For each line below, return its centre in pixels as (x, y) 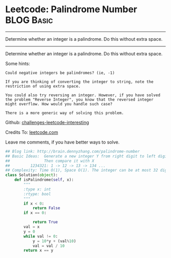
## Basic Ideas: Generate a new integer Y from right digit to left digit (87, 156)
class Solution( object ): (32, 175)
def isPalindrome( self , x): (44, 180)
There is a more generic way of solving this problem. (65, 113)
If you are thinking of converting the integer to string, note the (79, 82)
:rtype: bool (37, 194)
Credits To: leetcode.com (32, 132)
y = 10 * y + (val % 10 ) (54, 241)
